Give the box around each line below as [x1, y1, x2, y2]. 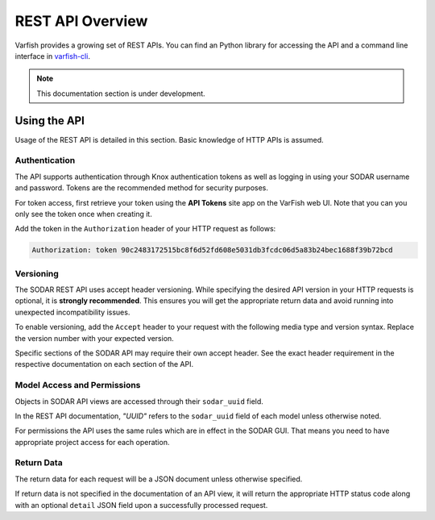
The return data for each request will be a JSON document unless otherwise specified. [14, 474, 303, 484]
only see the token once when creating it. [14, 209, 152, 218]
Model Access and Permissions [14, 380, 141, 391]
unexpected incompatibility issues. [14, 307, 130, 317]
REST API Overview [14, 12, 148, 30]
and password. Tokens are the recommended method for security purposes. [14, 183, 269, 193]
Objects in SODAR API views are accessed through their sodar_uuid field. [14, 396, 263, 406]
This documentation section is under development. [36, 89, 205, 98]
